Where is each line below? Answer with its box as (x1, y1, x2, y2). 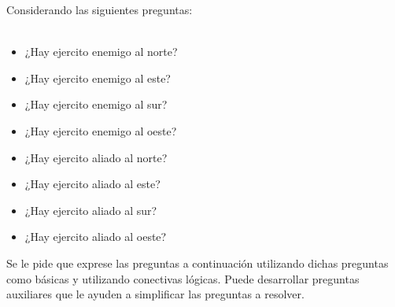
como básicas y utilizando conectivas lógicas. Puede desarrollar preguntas (6, 270, 360, 287)
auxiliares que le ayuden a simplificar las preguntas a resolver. (6, 286, 305, 302)
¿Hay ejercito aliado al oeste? (24, 228, 167, 245)
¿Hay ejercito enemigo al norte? (24, 43, 178, 60)
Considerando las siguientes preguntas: (6, 2, 193, 17)
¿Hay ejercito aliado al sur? (24, 202, 157, 218)
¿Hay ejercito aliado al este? (24, 176, 161, 192)
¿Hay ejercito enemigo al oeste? (24, 122, 177, 139)
